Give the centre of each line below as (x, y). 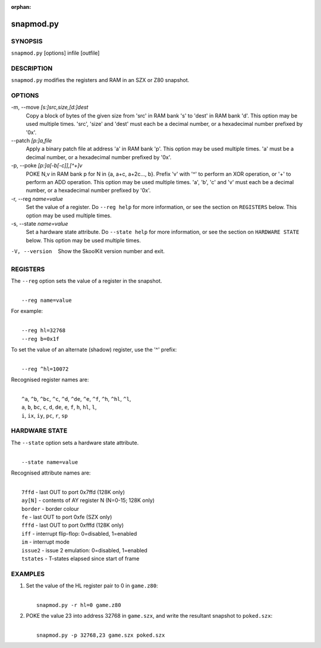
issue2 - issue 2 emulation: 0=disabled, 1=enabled (85, 550)
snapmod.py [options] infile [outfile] (55, 53)
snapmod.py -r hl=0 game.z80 (79, 605)
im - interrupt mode (45, 542)
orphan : (21, 7)
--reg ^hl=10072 (45, 369)
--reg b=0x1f (40, 339)
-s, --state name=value (40, 223)
